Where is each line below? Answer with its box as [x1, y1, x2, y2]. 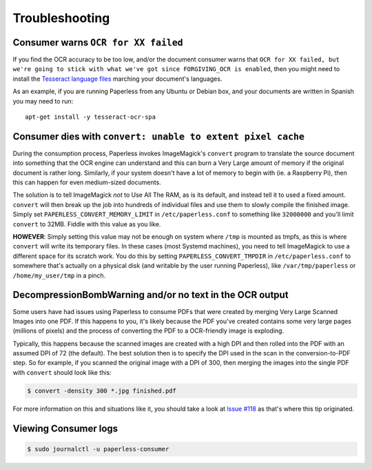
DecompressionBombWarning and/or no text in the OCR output [12, 289, 289, 301]
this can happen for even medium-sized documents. [12, 178, 161, 186]
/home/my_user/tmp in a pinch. [12, 271, 106, 280]
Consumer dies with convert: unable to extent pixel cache [12, 130, 304, 142]
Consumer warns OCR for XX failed [12, 37, 183, 48]
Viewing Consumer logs [12, 422, 118, 434]
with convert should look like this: [12, 368, 112, 376]
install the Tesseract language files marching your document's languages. [12, 75, 223, 83]
